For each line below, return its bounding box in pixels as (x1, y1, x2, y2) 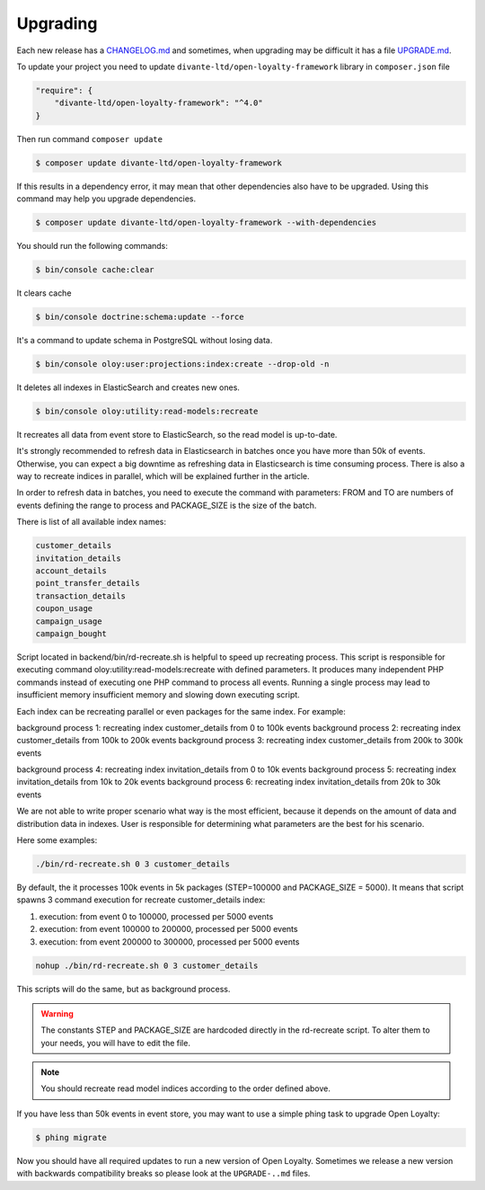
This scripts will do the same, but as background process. (16, 983, 231, 994)
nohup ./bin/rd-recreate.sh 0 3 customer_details (35, 960, 259, 971)
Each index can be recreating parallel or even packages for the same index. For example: (16, 706, 346, 716)
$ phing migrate (35, 1132, 108, 1142)
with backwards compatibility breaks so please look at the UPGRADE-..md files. (16, 1168, 311, 1179)
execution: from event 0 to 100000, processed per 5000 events (39, 910, 274, 921)
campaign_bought (35, 628, 108, 638)
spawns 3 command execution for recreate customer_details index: (16, 894, 266, 905)
